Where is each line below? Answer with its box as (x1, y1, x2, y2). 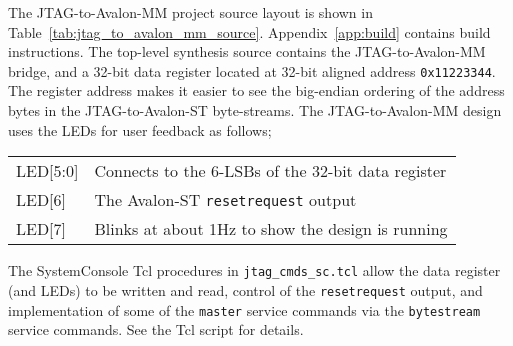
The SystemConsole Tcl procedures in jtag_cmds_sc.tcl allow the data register (8, 260, 501, 281)
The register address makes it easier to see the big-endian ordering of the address (8, 80, 505, 101)
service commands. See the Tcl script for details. (8, 319, 304, 340)
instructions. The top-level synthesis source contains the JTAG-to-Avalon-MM (8, 41, 486, 62)
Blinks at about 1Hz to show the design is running (94, 217, 448, 241)
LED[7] (16, 217, 67, 241)
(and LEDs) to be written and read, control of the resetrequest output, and (8, 279, 483, 300)
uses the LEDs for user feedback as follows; (8, 119, 272, 140)
